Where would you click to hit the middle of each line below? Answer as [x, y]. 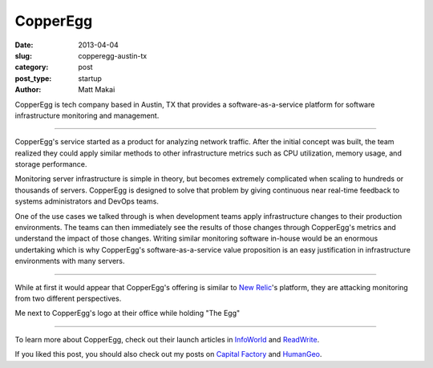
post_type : [33, 78]
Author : [28, 90]
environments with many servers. [70, 261]
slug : [23, 55]
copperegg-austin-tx [113, 55]
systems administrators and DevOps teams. [87, 201]
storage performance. [51, 164]
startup [90, 78]
